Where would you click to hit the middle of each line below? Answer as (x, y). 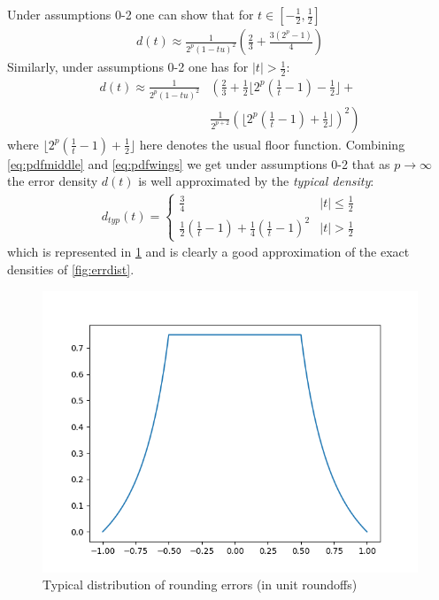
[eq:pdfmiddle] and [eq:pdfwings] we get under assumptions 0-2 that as (199, 163)
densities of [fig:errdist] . (71, 269)
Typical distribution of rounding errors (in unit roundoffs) (200, 585)
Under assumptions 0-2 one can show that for (131, 14)
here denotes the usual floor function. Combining (272, 144)
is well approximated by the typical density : (256, 181)
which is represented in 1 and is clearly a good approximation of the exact (208, 252)
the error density (53, 181)
